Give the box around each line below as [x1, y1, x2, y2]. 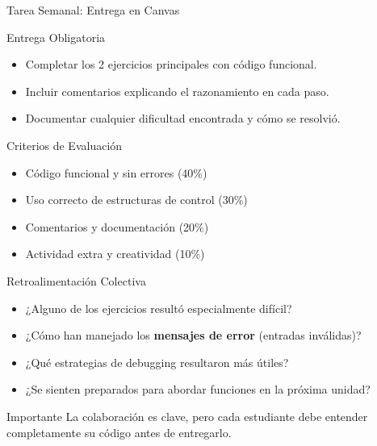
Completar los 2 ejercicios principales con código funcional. [25, 56, 317, 73]
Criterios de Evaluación [6, 136, 123, 153]
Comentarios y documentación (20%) [25, 218, 209, 235]
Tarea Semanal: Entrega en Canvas [6, 2, 180, 18]
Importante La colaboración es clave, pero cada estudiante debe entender [6, 407, 368, 424]
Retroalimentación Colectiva [6, 272, 146, 289]
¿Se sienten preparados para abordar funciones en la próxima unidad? [25, 381, 371, 398]
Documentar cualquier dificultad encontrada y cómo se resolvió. [25, 110, 341, 127]
